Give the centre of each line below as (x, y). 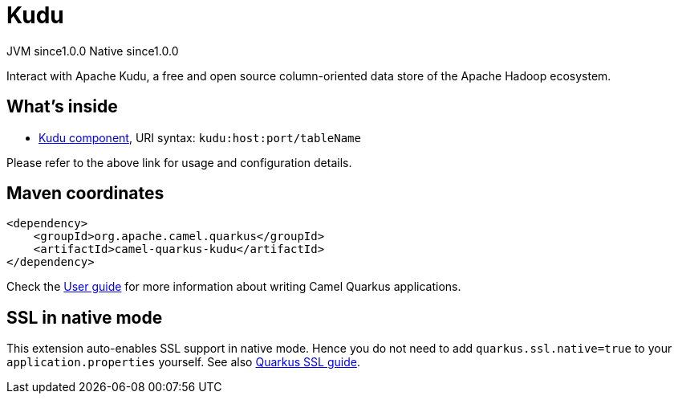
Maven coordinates (85, 194)
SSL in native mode (85, 317)
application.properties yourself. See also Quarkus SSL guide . (183, 362)
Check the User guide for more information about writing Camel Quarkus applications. (234, 287)
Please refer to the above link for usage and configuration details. (179, 162)
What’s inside (62, 107)
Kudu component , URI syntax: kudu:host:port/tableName (200, 137)
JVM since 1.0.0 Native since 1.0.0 (93, 51)
